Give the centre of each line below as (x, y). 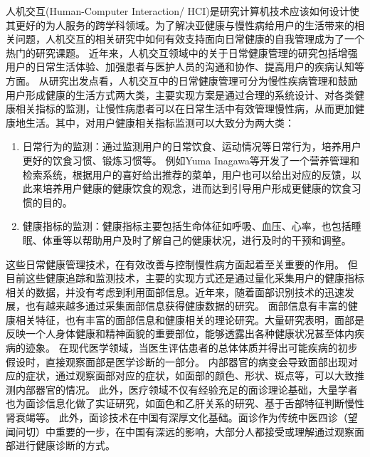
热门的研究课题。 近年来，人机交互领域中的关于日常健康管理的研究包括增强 (182, 52)
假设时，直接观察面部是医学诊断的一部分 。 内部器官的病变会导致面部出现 (177, 361)
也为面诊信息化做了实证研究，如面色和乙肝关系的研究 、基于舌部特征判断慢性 (185, 403)
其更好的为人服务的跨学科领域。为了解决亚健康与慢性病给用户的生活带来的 (180, 25)
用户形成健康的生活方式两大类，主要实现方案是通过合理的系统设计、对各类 (180, 94)
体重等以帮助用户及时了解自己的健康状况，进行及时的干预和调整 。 (197, 240)
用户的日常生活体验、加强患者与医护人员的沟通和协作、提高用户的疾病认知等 (185, 67)
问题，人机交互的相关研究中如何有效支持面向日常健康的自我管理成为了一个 (190, 39)
